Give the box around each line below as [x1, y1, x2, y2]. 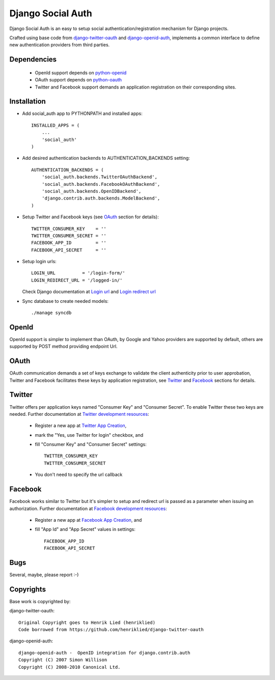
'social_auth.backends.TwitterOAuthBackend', [41, 174, 158, 180]
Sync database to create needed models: [22, 298, 109, 304]
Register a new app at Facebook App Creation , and [35, 517, 142, 523]
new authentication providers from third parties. [9, 42, 110, 48]
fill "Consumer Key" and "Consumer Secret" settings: [35, 441, 147, 447]
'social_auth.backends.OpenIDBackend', [41, 188, 142, 194]
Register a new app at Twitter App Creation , [35, 422, 127, 429]
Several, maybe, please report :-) [9, 572, 79, 578]
